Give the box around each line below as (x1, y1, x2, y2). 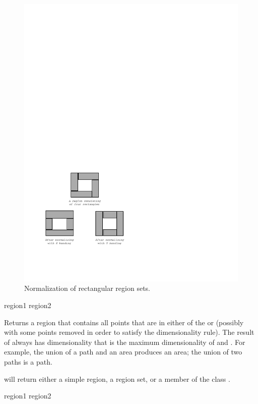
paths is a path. (4, 357, 52, 367)
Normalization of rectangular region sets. (24, 283, 150, 293)
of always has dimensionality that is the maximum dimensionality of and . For (4, 336, 245, 347)
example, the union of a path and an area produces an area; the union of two (4, 346, 242, 357)
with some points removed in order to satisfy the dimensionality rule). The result (4, 327, 254, 337)
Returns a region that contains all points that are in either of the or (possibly (4, 317, 244, 327)
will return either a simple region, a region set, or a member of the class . (4, 373, 230, 384)
